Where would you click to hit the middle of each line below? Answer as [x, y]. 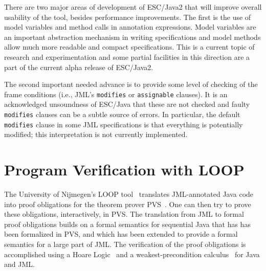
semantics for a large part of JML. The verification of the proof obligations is [125, 244]
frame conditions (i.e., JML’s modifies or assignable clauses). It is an [116, 94]
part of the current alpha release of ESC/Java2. [79, 67]
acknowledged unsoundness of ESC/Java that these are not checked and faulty [127, 104]
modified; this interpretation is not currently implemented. [96, 134]
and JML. [19, 264]
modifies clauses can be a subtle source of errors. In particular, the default [122, 114]
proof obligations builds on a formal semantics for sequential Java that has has [127, 224]
